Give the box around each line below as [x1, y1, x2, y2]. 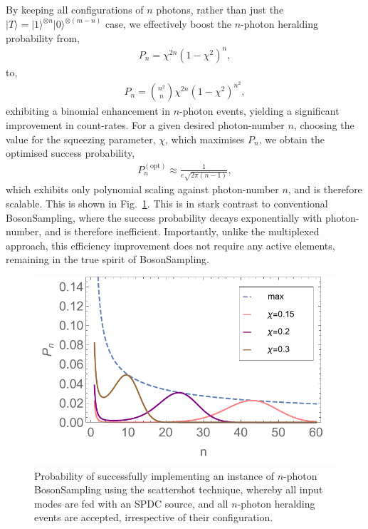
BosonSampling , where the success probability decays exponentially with [6, 210, 322, 225]
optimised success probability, [6, 145, 135, 160]
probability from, [6, 30, 80, 45]
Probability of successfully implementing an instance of [34, 468, 274, 483]
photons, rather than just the [156, 2, 284, 16]
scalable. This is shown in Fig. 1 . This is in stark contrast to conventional [6, 195, 328, 210]
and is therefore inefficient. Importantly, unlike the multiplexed [44, 224, 320, 239]
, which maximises [165, 131, 245, 146]
